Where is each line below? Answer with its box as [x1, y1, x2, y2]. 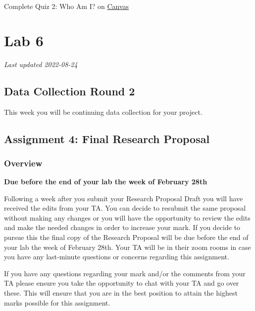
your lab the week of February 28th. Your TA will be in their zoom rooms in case [4, 241, 251, 252]
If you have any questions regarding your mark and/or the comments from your [4, 268, 246, 278]
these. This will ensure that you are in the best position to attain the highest [4, 288, 238, 298]
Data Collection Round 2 [4, 83, 135, 98]
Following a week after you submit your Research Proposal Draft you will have [4, 193, 243, 203]
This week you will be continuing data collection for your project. [4, 106, 203, 117]
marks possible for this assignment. [4, 297, 110, 308]
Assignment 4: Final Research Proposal [4, 131, 210, 146]
